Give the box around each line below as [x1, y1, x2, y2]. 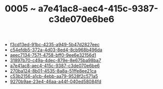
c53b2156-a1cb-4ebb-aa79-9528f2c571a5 [9, 73, 98, 80]
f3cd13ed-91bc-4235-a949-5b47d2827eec [9, 42, 100, 48]
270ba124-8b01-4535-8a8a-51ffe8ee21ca [9, 68, 96, 74]
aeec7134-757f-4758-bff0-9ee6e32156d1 [9, 52, 96, 58]
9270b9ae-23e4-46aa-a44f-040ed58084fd [9, 79, 101, 85]
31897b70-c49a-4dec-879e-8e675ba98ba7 [9, 58, 101, 64]
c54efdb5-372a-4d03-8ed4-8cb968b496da [9, 47, 102, 53]
